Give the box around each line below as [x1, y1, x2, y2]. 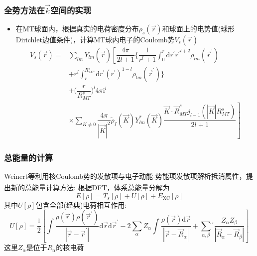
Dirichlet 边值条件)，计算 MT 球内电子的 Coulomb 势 [15, 34, 175, 44]
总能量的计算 [4, 151, 53, 163]
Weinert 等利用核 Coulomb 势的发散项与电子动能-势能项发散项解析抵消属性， [4, 170, 246, 181]
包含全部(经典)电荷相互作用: [35, 199, 127, 210]
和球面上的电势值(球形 [162, 23, 235, 33]
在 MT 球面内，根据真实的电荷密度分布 [15, 23, 139, 33]
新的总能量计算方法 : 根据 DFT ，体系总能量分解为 [10, 182, 170, 193]
